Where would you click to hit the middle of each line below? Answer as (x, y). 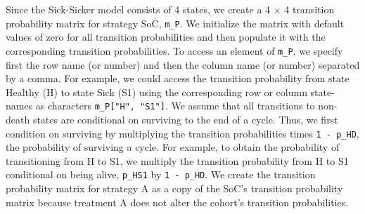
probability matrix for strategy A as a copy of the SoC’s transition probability (174, 188)
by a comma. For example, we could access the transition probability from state (178, 78)
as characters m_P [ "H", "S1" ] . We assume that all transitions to (175, 106)
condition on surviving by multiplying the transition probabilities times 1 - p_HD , (182, 133)
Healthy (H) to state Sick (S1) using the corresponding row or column (156, 92)
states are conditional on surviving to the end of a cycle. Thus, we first (185, 119)
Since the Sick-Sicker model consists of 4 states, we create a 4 (138, 9)
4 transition (309, 9)
